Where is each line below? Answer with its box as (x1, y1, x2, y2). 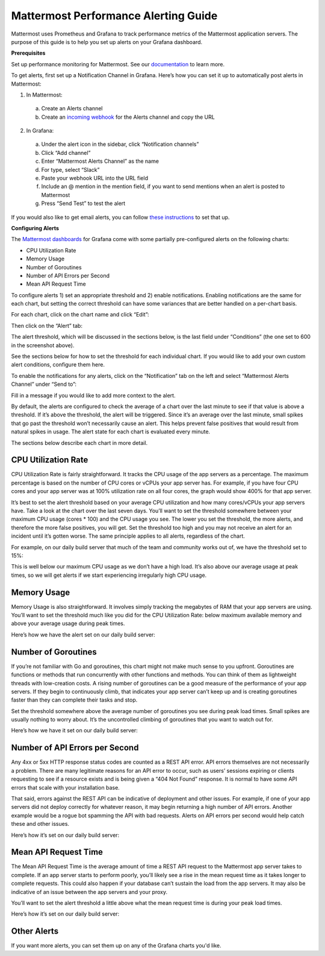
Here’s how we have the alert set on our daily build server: (11, 631, 156, 638)
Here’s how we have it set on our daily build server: (11, 727, 138, 734)
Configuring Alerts (11, 224, 60, 231)
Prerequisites (11, 49, 46, 57)
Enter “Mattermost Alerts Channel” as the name (41, 157, 159, 165)
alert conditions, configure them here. (11, 361, 105, 368)
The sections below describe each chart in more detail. (11, 439, 148, 446)
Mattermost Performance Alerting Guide (11, 9, 218, 22)
